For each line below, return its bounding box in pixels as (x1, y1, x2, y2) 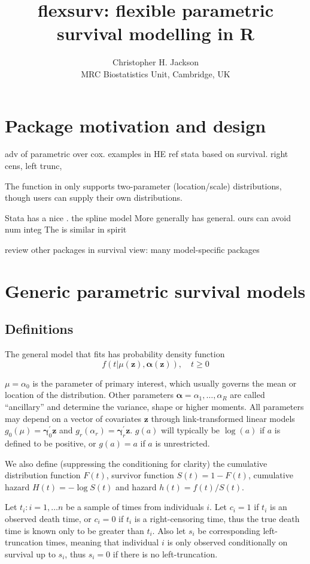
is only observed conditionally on (167, 536, 288, 548)
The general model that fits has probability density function (5, 348, 225, 360)
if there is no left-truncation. (113, 547, 218, 560)
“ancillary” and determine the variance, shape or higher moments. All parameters (5, 400, 304, 412)
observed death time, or (5, 512, 92, 524)
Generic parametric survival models (5, 278, 306, 303)
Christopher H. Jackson (113, 56, 199, 68)
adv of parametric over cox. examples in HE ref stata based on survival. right (5, 147, 288, 160)
